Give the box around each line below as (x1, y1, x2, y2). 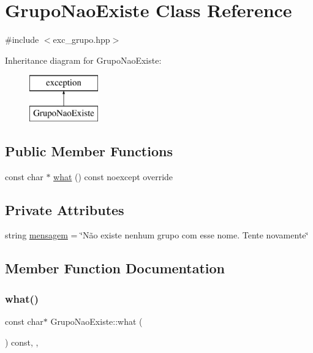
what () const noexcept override (53, 170, 173, 183)
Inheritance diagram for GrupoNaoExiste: (5, 53, 162, 66)
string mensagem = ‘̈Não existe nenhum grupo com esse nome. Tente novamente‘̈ (5, 229, 309, 241)
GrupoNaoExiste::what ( (50, 315, 143, 328)
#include (5, 33, 39, 46)
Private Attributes (5, 200, 124, 219)
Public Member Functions (5, 141, 173, 160)
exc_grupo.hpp (53, 33, 110, 46)
